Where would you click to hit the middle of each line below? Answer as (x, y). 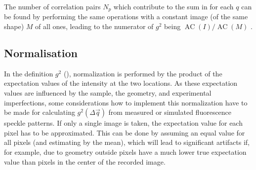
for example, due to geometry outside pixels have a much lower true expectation (125, 152)
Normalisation (41, 53)
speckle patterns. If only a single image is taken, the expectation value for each (123, 123)
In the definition (29, 73)
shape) (14, 26)
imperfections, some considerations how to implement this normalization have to (126, 102)
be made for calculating (40, 112)
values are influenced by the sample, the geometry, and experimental (108, 93)
